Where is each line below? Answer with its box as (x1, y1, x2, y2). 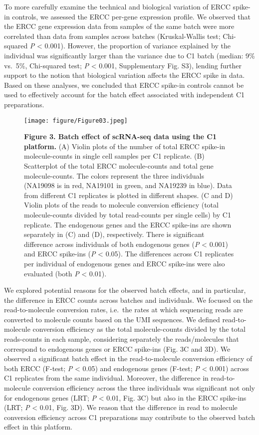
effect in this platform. (4, 422, 73, 432)
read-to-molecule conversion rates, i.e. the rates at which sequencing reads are (4, 304, 243, 315)
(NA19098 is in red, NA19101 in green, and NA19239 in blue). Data (24, 180, 232, 191)
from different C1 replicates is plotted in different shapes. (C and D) (24, 190, 233, 200)
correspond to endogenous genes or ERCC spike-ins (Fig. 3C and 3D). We (4, 343, 231, 354)
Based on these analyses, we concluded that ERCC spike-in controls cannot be (4, 79, 244, 90)
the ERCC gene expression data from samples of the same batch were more (4, 21, 235, 31)
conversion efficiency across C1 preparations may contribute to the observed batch (4, 412, 256, 422)
